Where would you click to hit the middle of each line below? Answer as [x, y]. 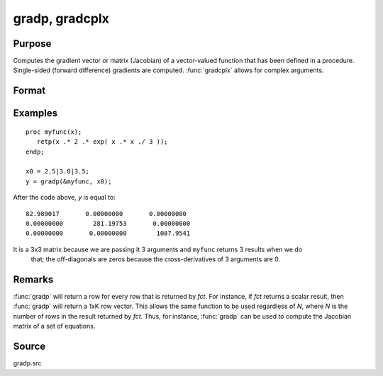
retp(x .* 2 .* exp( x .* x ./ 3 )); [102, 142]
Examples [35, 113]
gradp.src [27, 363]
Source [29, 347]
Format [29, 91]
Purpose [32, 44]
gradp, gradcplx [61, 18]
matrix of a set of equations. [54, 326]
